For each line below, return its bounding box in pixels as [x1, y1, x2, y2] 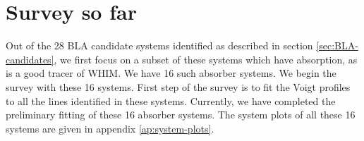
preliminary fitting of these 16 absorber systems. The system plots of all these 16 [6, 107, 356, 122]
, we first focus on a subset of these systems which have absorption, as [54, 51, 358, 66]
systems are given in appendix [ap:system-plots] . [6, 121, 214, 135]
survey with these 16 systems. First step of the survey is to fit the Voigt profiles [6, 79, 351, 94]
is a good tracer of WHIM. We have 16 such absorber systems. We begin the [6, 66, 336, 80]
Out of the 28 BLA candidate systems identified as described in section [6, 38, 313, 53]
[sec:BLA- [316, 38, 358, 53]
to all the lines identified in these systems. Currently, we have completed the [6, 93, 336, 108]
